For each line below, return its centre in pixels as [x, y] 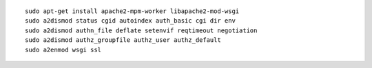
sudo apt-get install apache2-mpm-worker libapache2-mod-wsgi [132, 11]
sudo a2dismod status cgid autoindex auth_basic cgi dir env [130, 21]
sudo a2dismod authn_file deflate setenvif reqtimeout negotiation [141, 30]
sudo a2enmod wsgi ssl [63, 49]
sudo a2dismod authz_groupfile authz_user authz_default [123, 40]
